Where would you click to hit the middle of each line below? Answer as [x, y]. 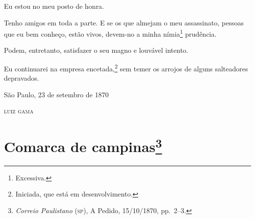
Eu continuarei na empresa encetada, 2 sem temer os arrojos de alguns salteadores [126, 68]
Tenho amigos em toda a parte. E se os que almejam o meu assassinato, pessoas [124, 22]
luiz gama [19, 111]
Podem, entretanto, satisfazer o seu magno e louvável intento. [96, 50]
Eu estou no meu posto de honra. [54, 6]
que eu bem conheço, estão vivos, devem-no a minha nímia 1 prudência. [110, 33]
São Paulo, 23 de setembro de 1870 [56, 94]
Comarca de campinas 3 [83, 145]
